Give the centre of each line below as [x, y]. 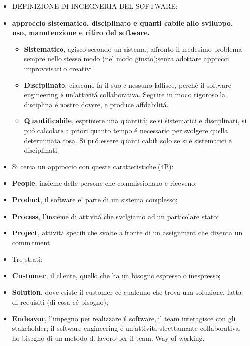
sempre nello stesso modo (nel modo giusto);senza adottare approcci [126, 58]
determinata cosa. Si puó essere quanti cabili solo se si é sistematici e [128, 140]
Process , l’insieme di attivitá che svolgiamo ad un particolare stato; [115, 216]
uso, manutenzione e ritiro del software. [81, 32]
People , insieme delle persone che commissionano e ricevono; [105, 183]
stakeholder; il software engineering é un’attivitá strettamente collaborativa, [126, 328]
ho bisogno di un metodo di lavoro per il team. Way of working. [108, 337]
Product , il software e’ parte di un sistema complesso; [95, 199]
